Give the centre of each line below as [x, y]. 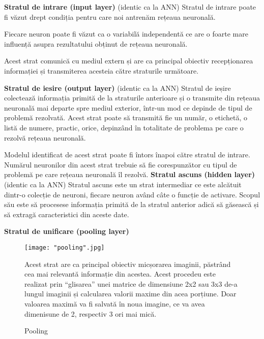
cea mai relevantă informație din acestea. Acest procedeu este [120, 274]
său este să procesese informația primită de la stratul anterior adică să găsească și [131, 204]
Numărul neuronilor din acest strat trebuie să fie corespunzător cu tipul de [121, 164]
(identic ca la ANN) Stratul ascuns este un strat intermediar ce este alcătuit [123, 184]
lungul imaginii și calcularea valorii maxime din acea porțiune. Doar [130, 294]
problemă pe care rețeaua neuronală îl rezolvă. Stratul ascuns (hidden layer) [130, 174]
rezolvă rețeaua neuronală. [45, 137]
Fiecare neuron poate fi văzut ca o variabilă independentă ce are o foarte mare [126, 34]
